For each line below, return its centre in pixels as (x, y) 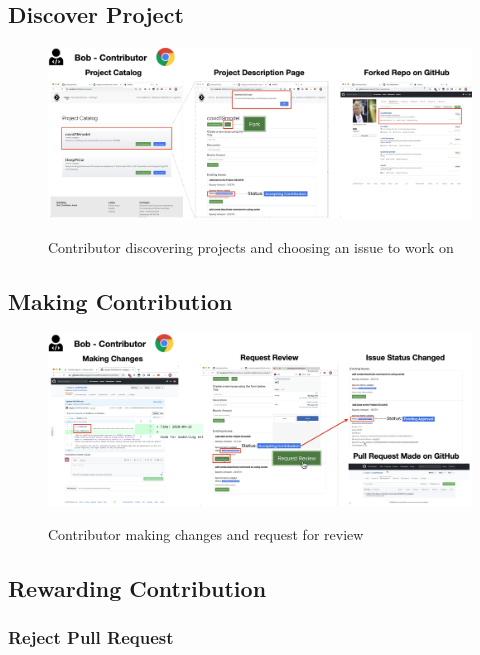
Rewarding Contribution (137, 587)
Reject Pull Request (91, 636)
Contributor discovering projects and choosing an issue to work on (251, 246)
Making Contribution (120, 300)
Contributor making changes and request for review (206, 533)
